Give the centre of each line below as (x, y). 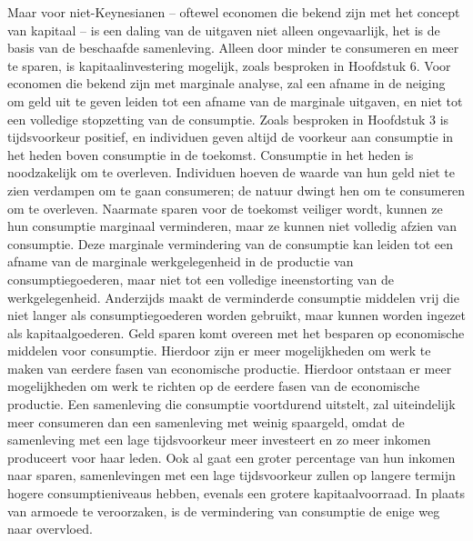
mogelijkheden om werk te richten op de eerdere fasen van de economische (214, 386)
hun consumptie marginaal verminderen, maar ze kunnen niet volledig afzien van (232, 226)
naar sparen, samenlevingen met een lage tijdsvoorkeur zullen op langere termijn (231, 475)
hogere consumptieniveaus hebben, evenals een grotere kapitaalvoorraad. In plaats (236, 493)
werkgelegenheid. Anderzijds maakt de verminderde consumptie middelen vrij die (233, 297)
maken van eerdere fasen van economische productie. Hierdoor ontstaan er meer (230, 368)
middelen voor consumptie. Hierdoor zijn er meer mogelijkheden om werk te (219, 351)
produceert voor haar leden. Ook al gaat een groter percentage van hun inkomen (231, 457)
